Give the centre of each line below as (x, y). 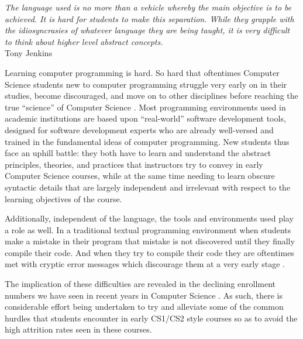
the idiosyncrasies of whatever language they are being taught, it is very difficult (147, 30)
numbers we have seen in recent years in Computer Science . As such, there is (144, 295)
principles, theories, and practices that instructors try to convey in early (134, 164)
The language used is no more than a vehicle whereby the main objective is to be (148, 7)
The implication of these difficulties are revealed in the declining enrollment (140, 284)
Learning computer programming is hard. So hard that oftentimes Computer (142, 72)
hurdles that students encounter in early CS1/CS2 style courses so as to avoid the (151, 318)
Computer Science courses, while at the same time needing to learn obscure (140, 176)
